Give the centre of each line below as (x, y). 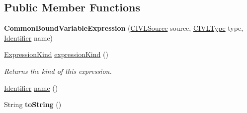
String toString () (33, 104)
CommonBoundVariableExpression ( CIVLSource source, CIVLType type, (124, 28)
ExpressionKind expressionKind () (56, 54)
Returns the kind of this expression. (58, 71)
